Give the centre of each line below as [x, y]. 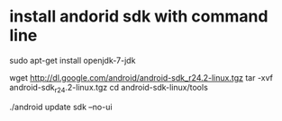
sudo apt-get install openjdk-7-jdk [73, 60]
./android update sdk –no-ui [61, 107]
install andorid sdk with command [139, 17]
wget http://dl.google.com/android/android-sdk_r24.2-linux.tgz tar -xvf [141, 77]
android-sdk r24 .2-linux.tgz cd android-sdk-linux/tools [109, 88]
